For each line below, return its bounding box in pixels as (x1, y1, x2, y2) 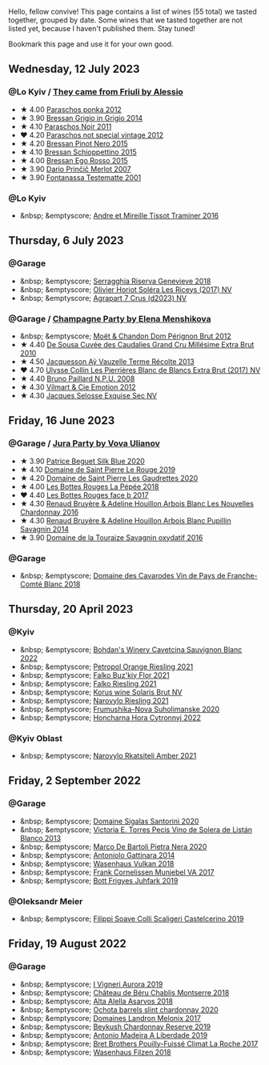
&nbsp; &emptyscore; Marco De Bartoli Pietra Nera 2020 (19, 842, 207, 851)
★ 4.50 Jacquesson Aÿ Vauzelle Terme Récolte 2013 (19, 356, 195, 366)
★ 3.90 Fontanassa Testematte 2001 (19, 172, 142, 182)
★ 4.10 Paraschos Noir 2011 (19, 122, 112, 131)
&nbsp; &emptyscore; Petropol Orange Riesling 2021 (19, 662, 194, 671)
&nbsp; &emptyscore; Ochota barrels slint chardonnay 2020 (19, 1004, 219, 1015)
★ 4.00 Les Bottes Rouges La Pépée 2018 (19, 482, 159, 491)
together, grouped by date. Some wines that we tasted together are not (8, 15, 243, 25)
